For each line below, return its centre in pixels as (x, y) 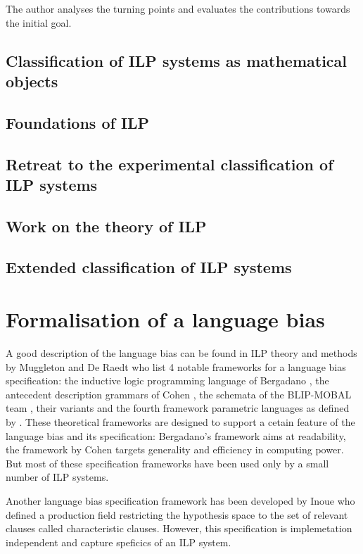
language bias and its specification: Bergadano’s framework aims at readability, (176, 435)
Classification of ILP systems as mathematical (177, 60)
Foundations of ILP (78, 122)
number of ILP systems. (57, 477)
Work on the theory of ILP (106, 226)
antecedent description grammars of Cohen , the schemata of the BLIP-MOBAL (179, 394)
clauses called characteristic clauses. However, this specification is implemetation (179, 528)
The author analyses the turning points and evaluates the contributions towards (178, 8)
